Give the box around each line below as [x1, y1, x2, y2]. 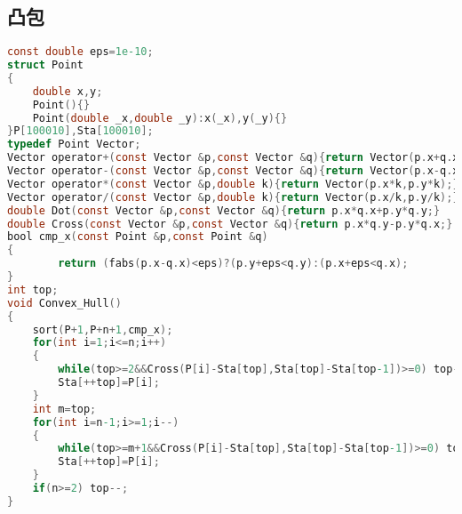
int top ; [7, 283, 59, 296]
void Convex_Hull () [7, 296, 122, 309]
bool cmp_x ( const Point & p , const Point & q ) [7, 230, 268, 244]
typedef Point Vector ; [7, 138, 141, 151]
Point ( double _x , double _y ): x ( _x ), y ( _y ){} [32, 111, 288, 124]
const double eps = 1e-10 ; [7, 45, 154, 59]
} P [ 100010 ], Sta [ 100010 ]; [7, 124, 154, 138]
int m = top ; [32, 402, 97, 415]
